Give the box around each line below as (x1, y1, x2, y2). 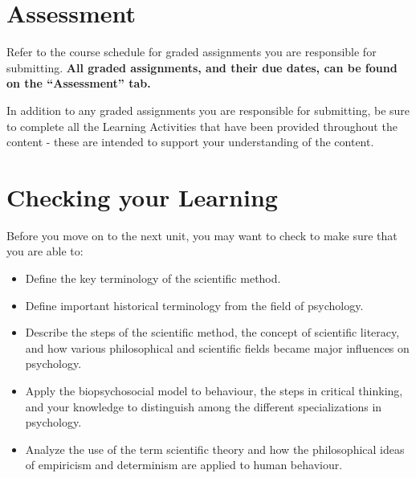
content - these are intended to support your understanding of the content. (6, 133, 374, 150)
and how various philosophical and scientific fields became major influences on (25, 339, 410, 356)
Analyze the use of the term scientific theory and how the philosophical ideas (25, 440, 405, 457)
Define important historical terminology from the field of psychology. (25, 296, 364, 313)
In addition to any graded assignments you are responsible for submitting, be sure (6, 101, 410, 118)
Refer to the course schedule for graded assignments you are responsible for (6, 43, 377, 60)
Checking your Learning (6, 180, 278, 213)
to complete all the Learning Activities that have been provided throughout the (6, 117, 398, 134)
